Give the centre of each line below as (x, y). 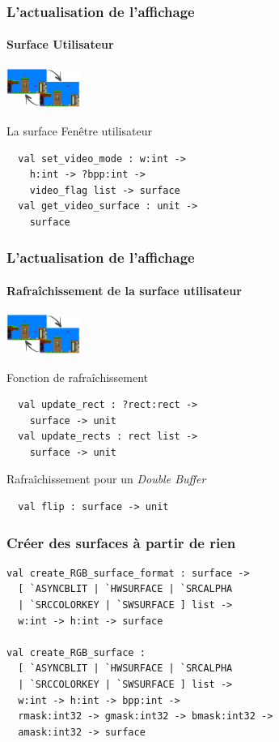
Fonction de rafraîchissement (78, 377)
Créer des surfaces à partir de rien (121, 542)
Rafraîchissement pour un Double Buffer (106, 479)
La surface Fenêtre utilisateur (79, 130)
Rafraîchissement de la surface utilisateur (124, 290)
